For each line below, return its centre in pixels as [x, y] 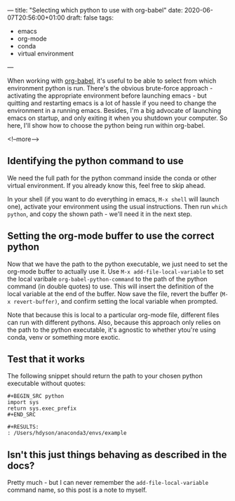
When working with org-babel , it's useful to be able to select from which [112, 81]
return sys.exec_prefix [42, 409]
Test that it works [46, 360]
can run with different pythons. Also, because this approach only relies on [114, 322]
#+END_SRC [22, 415]
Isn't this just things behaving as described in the [117, 454]
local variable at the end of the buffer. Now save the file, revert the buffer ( [115, 293]
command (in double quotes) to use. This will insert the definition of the [110, 286]
